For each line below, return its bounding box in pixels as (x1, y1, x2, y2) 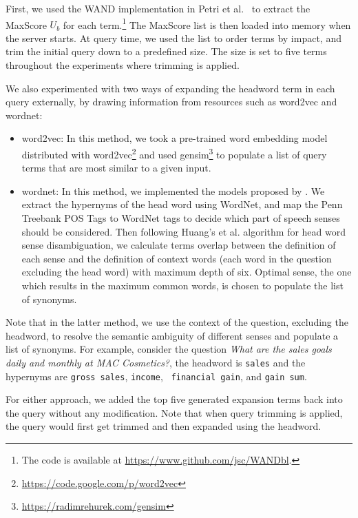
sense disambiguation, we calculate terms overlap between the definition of (21, 238, 336, 252)
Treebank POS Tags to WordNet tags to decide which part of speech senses (21, 211, 340, 225)
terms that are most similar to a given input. (21, 160, 211, 175)
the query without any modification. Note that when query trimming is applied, (6, 405, 343, 419)
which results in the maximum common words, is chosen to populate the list (21, 278, 344, 292)
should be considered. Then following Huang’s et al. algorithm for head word (21, 224, 346, 238)
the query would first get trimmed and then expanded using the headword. (6, 419, 322, 433)
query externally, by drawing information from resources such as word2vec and (6, 94, 337, 109)
